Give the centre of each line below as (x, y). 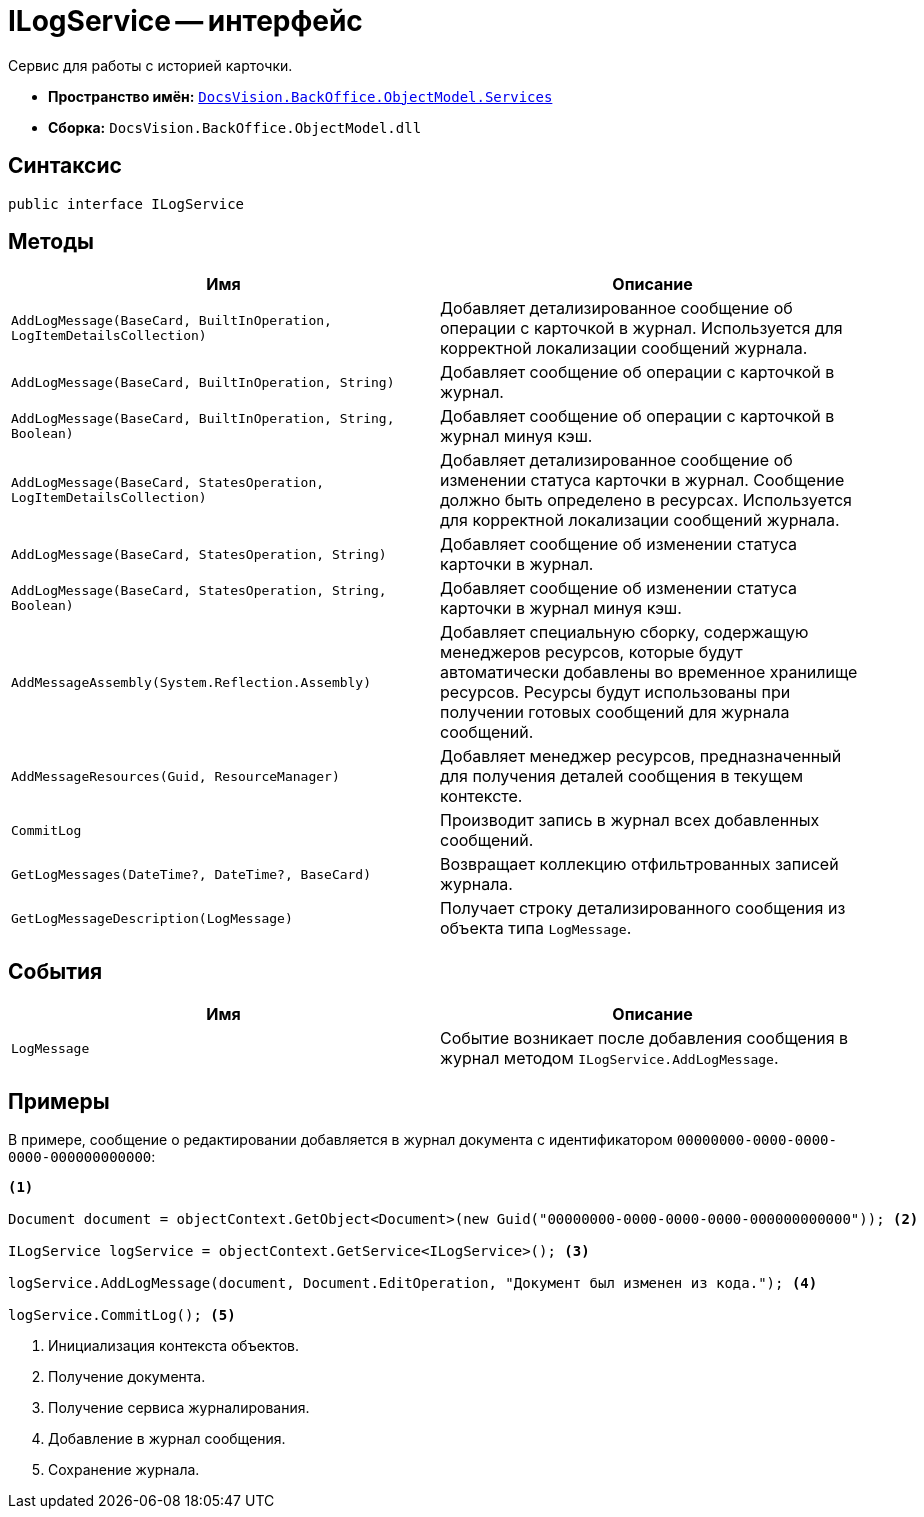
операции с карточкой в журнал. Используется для (641, 328)
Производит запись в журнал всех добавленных (630, 820)
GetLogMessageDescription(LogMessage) (152, 918)
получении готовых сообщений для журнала (615, 712)
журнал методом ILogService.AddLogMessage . (609, 1058)
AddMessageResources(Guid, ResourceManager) (175, 776)
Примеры (59, 1101)
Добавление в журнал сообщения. (167, 1439)
